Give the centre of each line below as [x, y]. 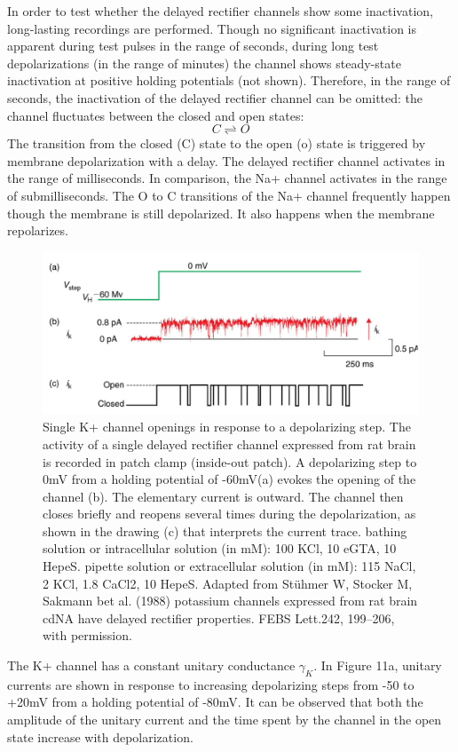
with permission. [87, 635]
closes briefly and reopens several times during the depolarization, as [229, 514]
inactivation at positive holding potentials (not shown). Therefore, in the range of [229, 80]
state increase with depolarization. [100, 736]
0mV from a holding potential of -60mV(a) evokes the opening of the [229, 479]
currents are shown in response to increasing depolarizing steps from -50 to [211, 684]
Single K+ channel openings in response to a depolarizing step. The [227, 427]
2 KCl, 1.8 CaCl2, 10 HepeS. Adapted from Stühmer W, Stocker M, [228, 583]
